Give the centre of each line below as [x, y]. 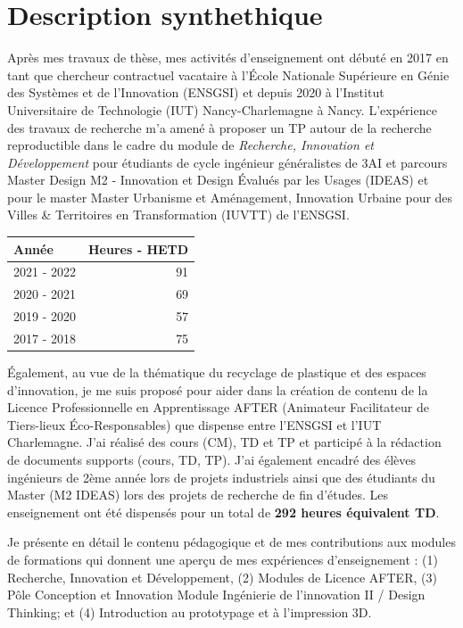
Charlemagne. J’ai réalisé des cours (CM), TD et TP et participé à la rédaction [224, 442]
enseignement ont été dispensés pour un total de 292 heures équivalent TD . [223, 512]
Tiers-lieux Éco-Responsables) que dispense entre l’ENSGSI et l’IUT [194, 424]
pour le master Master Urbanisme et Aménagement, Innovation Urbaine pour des [230, 197]
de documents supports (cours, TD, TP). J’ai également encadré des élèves [212, 459]
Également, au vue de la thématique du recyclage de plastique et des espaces [217, 372]
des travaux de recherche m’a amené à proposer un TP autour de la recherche [219, 127]
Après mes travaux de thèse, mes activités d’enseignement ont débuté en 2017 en [228, 58]
